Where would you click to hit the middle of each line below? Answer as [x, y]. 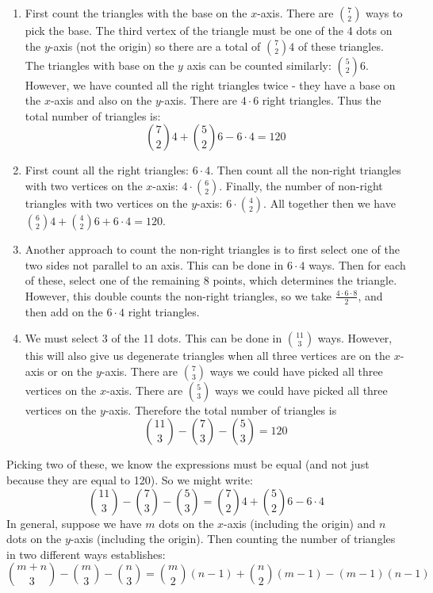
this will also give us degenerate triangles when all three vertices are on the [207, 356]
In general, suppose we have [74, 523]
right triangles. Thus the [322, 100]
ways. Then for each [357, 264]
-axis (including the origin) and [300, 523]
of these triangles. [341, 46]
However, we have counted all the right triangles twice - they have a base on [210, 84]
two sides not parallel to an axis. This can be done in [154, 264]
